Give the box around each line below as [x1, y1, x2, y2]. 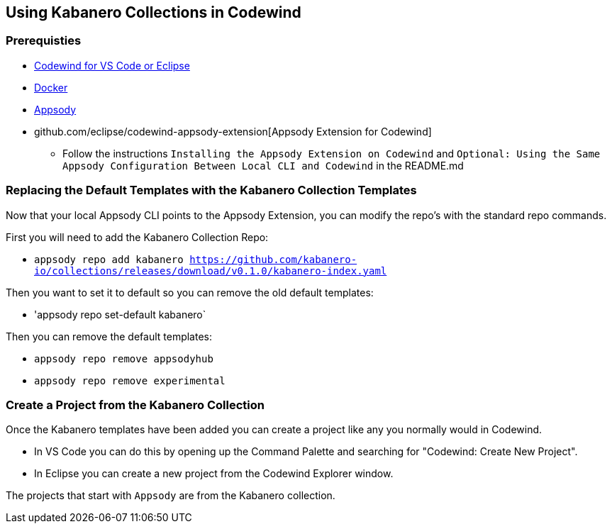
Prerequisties [6, 33, 82, 48]
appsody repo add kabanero [34, 253, 184, 265]
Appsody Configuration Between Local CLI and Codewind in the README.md [62, 159, 464, 172]
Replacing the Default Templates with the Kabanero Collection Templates [6, 183, 417, 198]
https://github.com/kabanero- [189, 253, 357, 265]
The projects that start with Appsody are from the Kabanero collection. [6, 489, 335, 502]
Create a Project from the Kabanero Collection [6, 397, 265, 412]
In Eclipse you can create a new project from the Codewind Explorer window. [34, 467, 394, 480]
